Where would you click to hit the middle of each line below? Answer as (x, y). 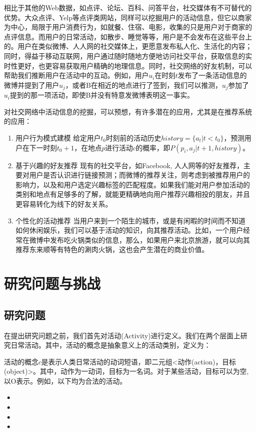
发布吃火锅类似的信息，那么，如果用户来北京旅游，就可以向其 (150, 239)
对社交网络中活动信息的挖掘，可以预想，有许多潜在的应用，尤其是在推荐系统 (128, 111)
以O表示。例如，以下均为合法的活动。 (65, 380)
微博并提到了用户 (32, 85)
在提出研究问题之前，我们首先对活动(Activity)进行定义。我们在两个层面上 (122, 335)
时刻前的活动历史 (134, 137)
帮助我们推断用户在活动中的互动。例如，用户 (76, 75)
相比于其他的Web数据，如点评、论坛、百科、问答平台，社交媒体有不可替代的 (128, 7)
